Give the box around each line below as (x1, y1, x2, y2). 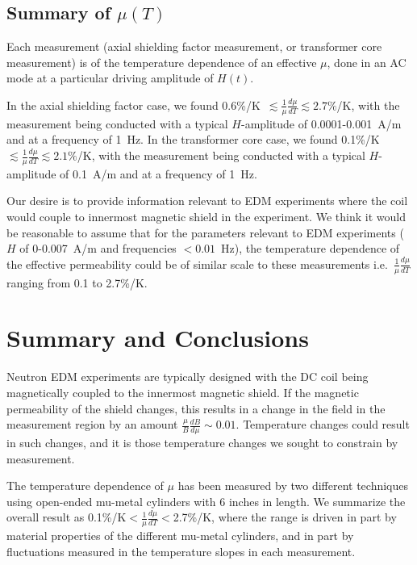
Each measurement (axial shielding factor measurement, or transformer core (6, 38, 382, 55)
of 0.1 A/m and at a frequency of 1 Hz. (60, 165, 257, 182)
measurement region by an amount (6, 416, 178, 433)
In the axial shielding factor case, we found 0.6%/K (6, 96, 261, 113)
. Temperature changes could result (236, 416, 410, 433)
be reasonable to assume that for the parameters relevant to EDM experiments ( (6, 224, 404, 241)
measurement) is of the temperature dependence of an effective (6, 53, 317, 70)
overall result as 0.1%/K (6, 508, 127, 525)
